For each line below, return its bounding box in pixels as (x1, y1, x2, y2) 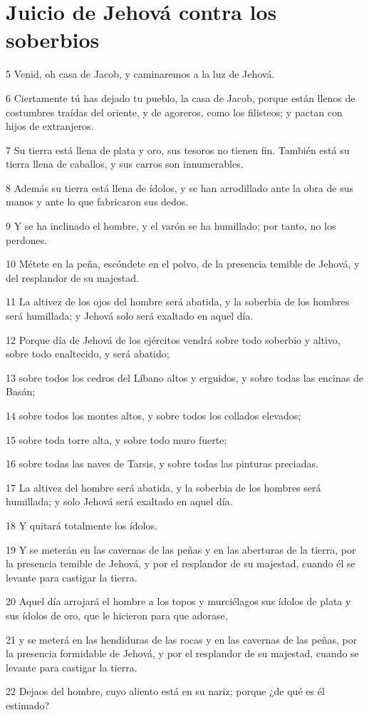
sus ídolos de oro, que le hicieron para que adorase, (6, 607, 228, 622)
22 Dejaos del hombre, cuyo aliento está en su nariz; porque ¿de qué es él (6, 684, 325, 699)
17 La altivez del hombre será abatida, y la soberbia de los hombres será (6, 480, 321, 495)
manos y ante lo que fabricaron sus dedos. (6, 194, 189, 209)
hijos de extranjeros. (6, 118, 94, 133)
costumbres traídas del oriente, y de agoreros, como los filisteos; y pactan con (6, 104, 343, 119)
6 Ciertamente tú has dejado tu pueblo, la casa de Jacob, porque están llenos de (6, 90, 355, 105)
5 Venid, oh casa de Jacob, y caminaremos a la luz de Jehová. (6, 66, 275, 81)
